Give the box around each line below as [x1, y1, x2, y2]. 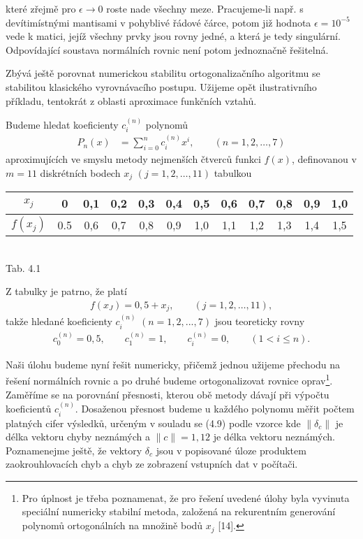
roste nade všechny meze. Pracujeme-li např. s [106, 1, 304, 15]
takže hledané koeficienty [6, 314, 112, 329]
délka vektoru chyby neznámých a [6, 429, 150, 444]
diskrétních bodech [40, 165, 121, 180]
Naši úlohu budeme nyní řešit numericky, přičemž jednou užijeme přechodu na [6, 357, 341, 371]
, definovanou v [291, 152, 357, 166]
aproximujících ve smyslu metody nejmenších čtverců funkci [6, 152, 261, 166]
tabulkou [214, 165, 252, 180]
